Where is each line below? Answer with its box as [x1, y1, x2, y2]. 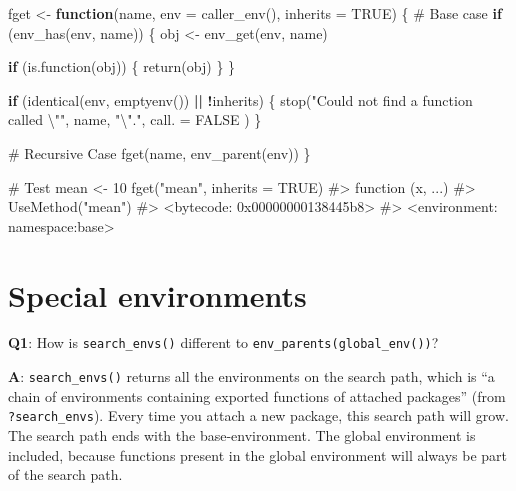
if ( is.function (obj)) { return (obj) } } [8, 56, 236, 77]
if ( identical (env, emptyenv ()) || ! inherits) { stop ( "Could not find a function [8, 89, 473, 110]
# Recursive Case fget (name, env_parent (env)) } [8, 142, 311, 163]
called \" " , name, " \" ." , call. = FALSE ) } [8, 109, 262, 130]
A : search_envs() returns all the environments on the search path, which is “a [8, 366, 495, 387]
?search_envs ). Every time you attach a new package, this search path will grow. [8, 405, 509, 426]
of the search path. [8, 464, 123, 485]
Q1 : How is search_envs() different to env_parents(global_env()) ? [8, 332, 439, 353]
